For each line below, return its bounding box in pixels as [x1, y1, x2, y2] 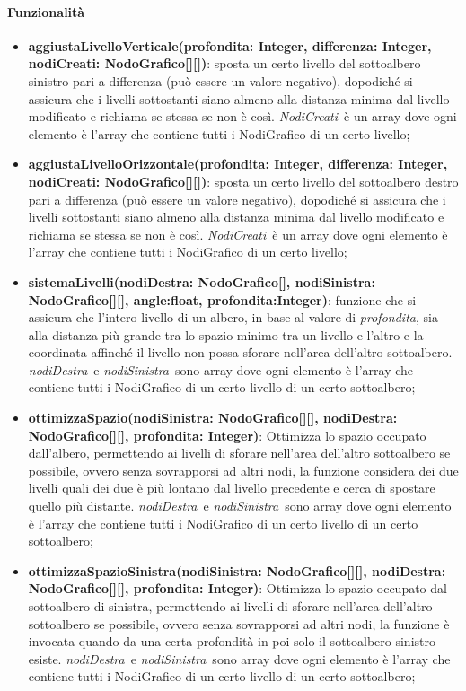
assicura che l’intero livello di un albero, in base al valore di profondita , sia [28, 308, 438, 327]
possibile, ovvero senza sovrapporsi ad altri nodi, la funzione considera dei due [28, 460, 459, 479]
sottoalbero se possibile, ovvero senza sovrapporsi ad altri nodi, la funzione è [28, 614, 450, 633]
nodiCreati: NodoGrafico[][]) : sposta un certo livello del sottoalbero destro [28, 171, 459, 190]
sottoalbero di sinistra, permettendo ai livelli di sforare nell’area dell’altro [28, 597, 433, 616]
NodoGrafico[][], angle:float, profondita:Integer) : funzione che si [28, 290, 417, 309]
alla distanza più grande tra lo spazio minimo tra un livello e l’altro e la [28, 325, 424, 344]
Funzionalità [7, 2, 85, 21]
